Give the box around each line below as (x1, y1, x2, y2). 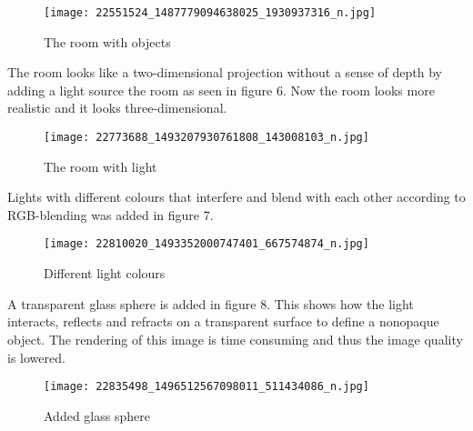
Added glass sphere (44, 406, 150, 425)
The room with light (44, 156, 157, 175)
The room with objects (44, 32, 171, 51)
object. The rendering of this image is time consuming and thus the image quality (7, 329, 463, 348)
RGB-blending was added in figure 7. (7, 205, 214, 224)
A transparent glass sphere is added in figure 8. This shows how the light (7, 294, 414, 313)
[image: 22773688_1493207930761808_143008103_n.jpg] (44, 131, 369, 145)
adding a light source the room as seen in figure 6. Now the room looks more (7, 80, 435, 99)
